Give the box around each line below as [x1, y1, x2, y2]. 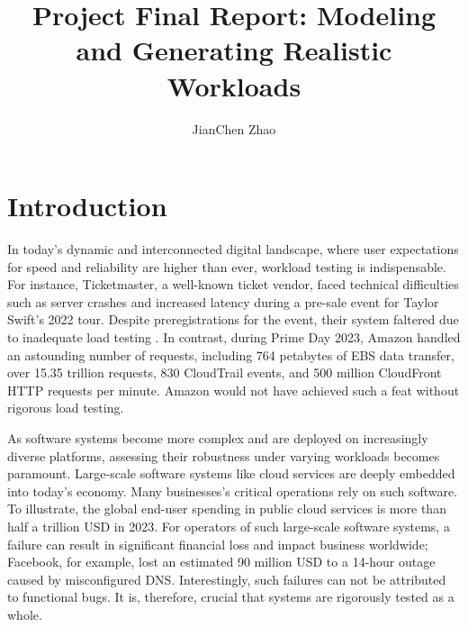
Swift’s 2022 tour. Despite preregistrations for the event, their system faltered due [7, 310, 459, 329]
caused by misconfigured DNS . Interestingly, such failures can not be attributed [7, 569, 446, 588]
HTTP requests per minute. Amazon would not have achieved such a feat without [7, 380, 460, 399]
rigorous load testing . [7, 398, 124, 417]
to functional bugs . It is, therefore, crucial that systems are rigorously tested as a [7, 587, 454, 606]
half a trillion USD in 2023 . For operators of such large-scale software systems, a [7, 516, 450, 535]
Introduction [7, 187, 167, 224]
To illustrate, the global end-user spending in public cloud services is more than [7, 499, 446, 518]
